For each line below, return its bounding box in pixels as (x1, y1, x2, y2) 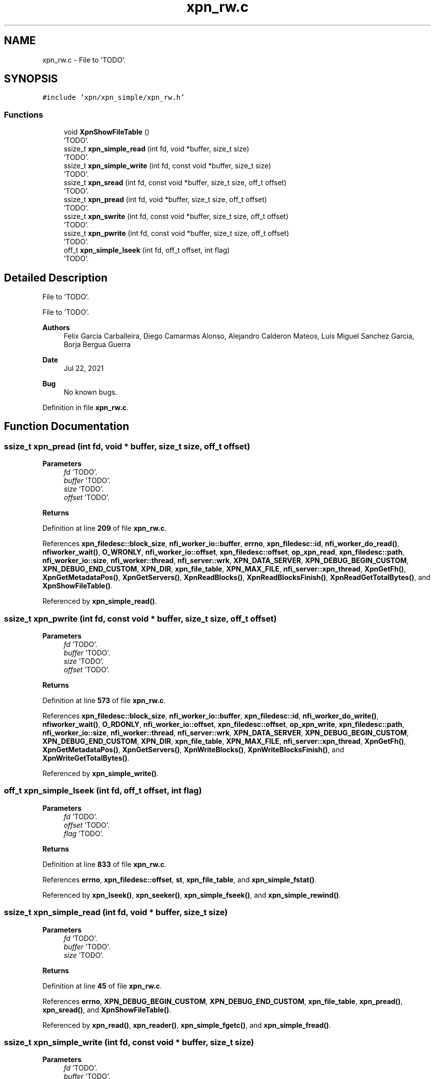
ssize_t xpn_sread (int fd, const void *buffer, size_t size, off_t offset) (64, 178, 287, 187)
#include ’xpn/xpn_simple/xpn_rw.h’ (42, 93, 185, 102)
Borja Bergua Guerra (64, 340, 131, 349)
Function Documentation (4, 420, 129, 433)
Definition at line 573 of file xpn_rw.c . (42, 696, 166, 705)
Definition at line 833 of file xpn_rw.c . (42, 860, 167, 868)
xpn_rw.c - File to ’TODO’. (42, 55, 126, 64)
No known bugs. (64, 388, 117, 397)
